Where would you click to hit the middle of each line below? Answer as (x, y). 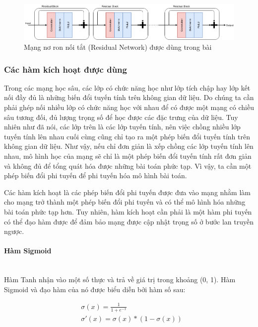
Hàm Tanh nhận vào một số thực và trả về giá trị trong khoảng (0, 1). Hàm (120, 279)
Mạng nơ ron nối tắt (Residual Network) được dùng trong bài (118, 47)
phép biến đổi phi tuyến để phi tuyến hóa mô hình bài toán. (96, 175)
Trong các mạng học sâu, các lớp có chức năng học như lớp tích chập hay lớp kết (127, 87)
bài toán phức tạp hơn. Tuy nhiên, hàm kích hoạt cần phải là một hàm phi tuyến (128, 211)
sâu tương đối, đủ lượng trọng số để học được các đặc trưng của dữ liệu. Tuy (121, 117)
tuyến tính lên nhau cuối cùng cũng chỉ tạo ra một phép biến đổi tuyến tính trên (127, 136)
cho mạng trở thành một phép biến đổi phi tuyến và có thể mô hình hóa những (125, 202)
